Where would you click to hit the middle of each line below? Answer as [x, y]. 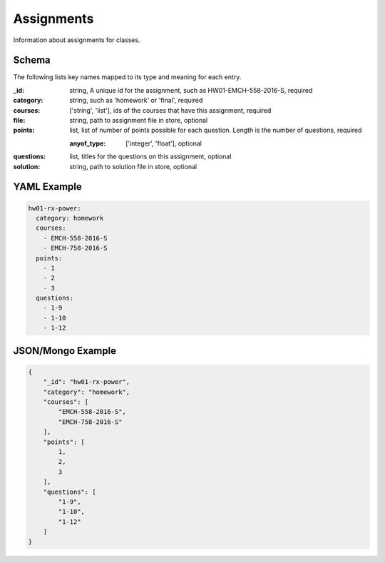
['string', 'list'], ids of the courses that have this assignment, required [170, 110]
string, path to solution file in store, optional [133, 166]
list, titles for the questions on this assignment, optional [150, 156]
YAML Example [47, 187]
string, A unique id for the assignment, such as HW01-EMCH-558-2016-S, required [191, 90]
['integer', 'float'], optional [164, 143]
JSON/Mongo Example [65, 351]
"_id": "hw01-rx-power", [87, 382]
